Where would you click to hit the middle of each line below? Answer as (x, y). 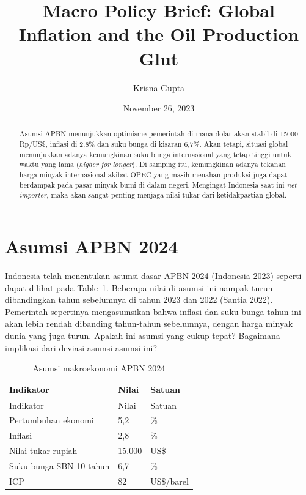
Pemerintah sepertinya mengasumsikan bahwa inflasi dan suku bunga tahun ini (153, 311)
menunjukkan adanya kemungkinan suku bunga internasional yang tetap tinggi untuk (155, 154)
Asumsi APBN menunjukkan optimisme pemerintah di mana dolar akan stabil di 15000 (158, 134)
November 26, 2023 (159, 108)
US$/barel (169, 481)
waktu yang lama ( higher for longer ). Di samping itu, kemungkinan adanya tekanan (152, 164)
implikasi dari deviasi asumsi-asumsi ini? (81, 347)
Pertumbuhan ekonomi (52, 420)
